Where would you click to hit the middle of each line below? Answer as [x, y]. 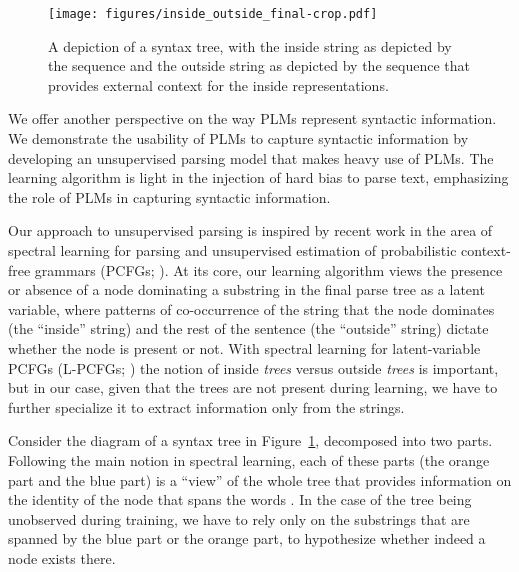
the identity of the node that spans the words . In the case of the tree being [240, 499]
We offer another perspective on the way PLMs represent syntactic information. [252, 118]
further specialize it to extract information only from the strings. [206, 406]
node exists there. [62, 557]
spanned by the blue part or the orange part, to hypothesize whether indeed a [247, 538]
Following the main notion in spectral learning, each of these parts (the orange [249, 459]
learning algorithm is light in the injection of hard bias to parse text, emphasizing [258, 177]
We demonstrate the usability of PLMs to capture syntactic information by [238, 138]
